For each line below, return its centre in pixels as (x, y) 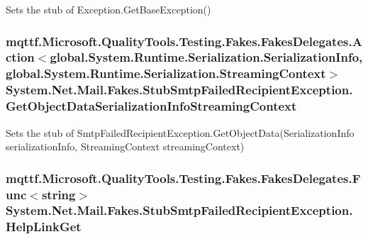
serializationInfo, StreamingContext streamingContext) (125, 146)
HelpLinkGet (44, 227)
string (58, 194)
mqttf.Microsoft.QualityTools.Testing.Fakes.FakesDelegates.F (183, 178)
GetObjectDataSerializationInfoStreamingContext (151, 106)
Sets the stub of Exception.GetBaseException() (108, 9)
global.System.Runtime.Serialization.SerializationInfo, (206, 57)
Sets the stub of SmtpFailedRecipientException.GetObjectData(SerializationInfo (180, 132)
